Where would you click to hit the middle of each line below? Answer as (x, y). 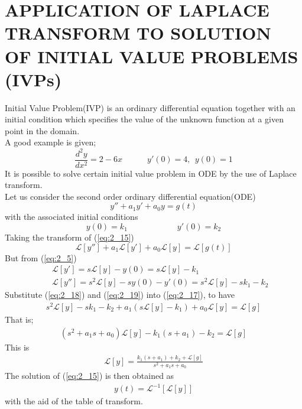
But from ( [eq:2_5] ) (41, 257)
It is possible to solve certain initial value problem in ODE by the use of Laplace (151, 173)
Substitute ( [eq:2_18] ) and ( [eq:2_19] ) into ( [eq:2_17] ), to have (120, 295)
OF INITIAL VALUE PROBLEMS (152, 56)
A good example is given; (51, 142)
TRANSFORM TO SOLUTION (138, 33)
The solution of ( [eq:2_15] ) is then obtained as (90, 376)
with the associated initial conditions (72, 217)
